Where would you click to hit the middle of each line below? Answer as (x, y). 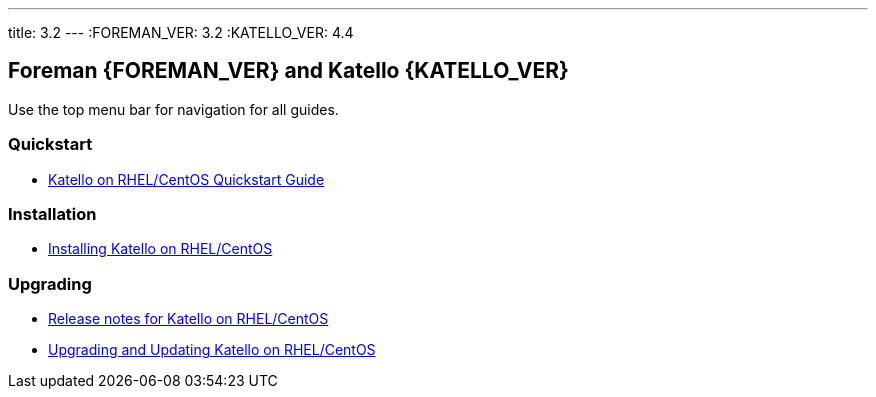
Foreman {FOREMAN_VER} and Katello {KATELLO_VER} (288, 71)
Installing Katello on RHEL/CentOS (160, 249)
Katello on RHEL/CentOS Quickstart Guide (186, 179)
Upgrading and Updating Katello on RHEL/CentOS (212, 350)
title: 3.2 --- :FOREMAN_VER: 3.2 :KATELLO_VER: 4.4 (181, 32)
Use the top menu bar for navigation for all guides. (173, 109)
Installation (52, 213)
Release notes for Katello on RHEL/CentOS (188, 319)
